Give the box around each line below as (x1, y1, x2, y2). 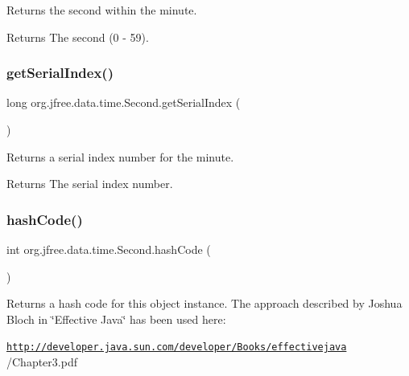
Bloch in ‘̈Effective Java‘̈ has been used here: (6, 310, 226, 327)
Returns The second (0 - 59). (6, 28, 149, 45)
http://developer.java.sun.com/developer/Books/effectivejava (6, 341, 347, 354)
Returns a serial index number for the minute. (6, 148, 234, 165)
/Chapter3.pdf (6, 354, 77, 370)
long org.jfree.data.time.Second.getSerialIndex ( (6, 94, 241, 111)
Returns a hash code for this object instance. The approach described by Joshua (6, 295, 403, 312)
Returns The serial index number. (6, 175, 173, 192)
